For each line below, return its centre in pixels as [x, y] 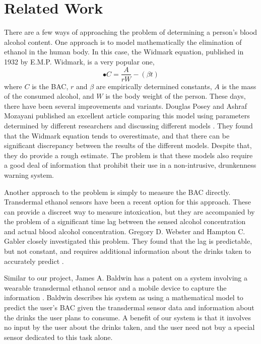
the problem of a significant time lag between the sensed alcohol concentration [125, 221]
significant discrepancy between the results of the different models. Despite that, [128, 145]
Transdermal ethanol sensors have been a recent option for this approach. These [127, 202]
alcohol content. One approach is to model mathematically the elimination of [123, 42]
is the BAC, [50, 86]
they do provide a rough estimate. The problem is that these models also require [128, 155]
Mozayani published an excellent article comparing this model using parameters [127, 116]
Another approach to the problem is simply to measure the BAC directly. [117, 192]
